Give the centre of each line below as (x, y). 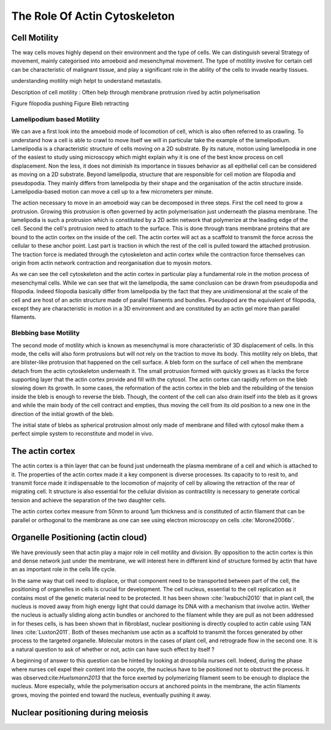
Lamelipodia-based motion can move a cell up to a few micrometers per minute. (112, 191)
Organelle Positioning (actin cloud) (79, 538)
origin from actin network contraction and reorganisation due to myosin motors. (112, 263)
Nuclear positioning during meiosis (80, 713)
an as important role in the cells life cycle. (64, 569)
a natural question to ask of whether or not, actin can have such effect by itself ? (113, 649)
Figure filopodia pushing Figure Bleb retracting (70, 104)
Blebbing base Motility (45, 333)
